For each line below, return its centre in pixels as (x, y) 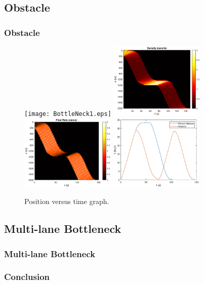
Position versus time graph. (67, 201)
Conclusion (27, 277)
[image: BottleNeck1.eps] (68, 114)
